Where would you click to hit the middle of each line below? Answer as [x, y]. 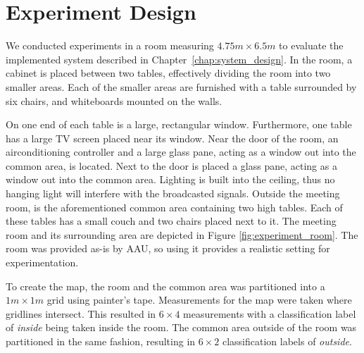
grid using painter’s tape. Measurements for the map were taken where [199, 300]
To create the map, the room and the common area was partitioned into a [165, 286]
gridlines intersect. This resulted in [81, 313]
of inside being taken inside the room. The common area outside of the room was [181, 327]
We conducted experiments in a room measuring [110, 45]
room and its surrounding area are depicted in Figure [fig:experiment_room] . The [182, 234]
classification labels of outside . [287, 341]
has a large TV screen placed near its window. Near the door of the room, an [172, 138]
